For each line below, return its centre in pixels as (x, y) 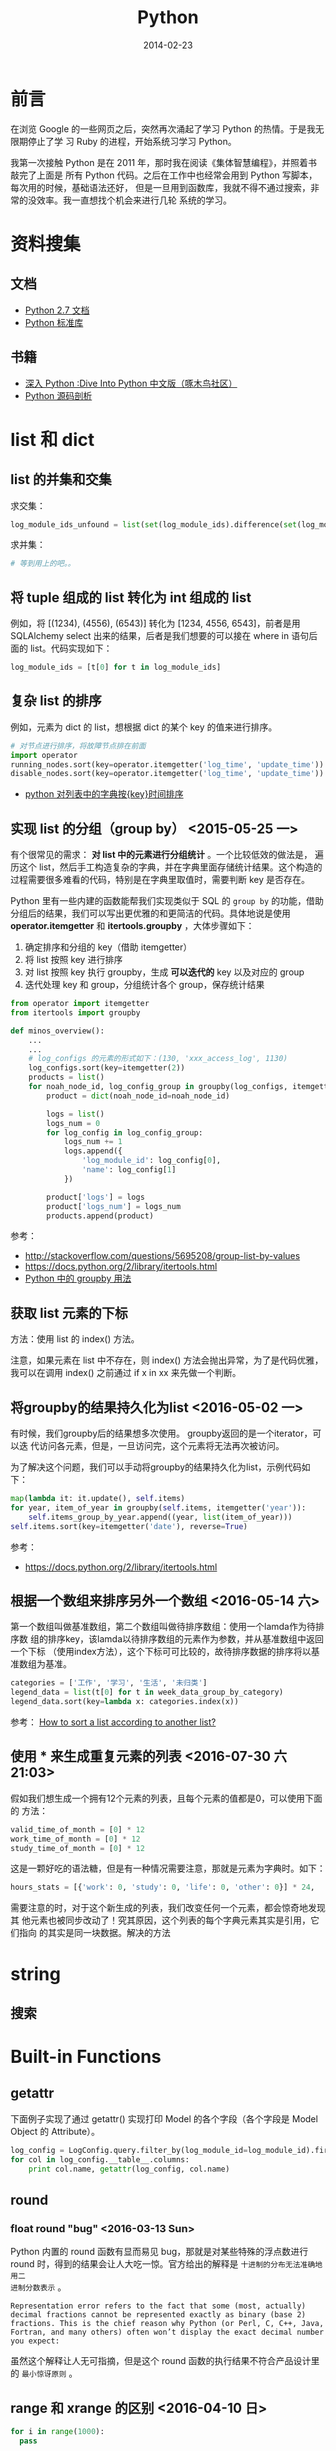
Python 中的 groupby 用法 (78, 1278)
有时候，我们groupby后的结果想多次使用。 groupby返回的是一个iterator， (161, 1433)
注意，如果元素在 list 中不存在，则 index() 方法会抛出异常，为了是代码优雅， (167, 1360)
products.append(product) (100, 1216)
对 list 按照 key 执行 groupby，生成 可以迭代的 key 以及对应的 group (164, 972)
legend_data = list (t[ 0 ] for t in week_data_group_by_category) (147, 1692)
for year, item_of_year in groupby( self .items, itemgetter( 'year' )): (158, 1507)
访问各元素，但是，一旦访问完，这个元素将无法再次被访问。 (161, 1446)
